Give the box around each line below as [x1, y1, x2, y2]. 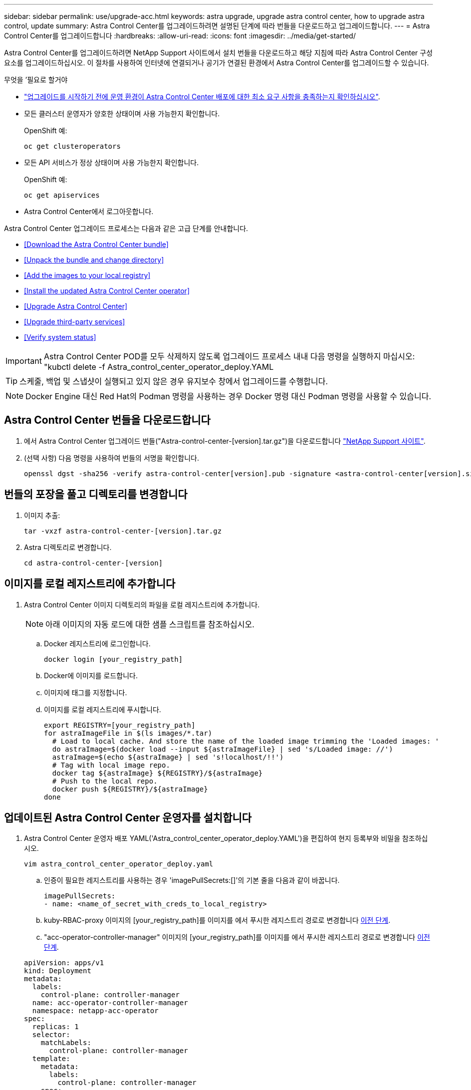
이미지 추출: [24, 511, 60, 520]
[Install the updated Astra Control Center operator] [24, 286, 190, 295]
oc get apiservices [24, 191, 100, 199]
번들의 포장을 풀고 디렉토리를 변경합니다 [4, 488, 188, 501]
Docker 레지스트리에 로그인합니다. [44, 639, 151, 648]
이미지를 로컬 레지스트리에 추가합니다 [4, 577, 176, 590]
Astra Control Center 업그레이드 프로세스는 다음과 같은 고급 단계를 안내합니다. [4, 224, 248, 233]
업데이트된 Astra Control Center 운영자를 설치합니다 [4, 811, 252, 824]
